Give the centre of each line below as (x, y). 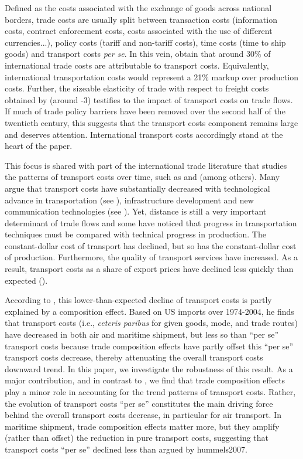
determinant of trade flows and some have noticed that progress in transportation (151, 222)
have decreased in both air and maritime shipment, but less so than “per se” (142, 334)
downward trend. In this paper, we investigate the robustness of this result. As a (149, 368)
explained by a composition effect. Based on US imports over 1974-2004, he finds (149, 311)
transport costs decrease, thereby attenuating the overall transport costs (134, 357)
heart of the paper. (39, 146)
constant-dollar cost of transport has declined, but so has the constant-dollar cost (151, 245)
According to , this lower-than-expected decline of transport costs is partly (138, 300)
